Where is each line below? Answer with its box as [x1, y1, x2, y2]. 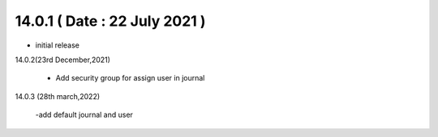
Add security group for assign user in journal [55, 73, 205, 83]
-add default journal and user [35, 110, 134, 120]
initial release [35, 40, 80, 50]
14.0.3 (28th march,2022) [15, 91, 101, 101]
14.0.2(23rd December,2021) [15, 55, 111, 64]
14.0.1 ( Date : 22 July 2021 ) [15, 12, 206, 30]
